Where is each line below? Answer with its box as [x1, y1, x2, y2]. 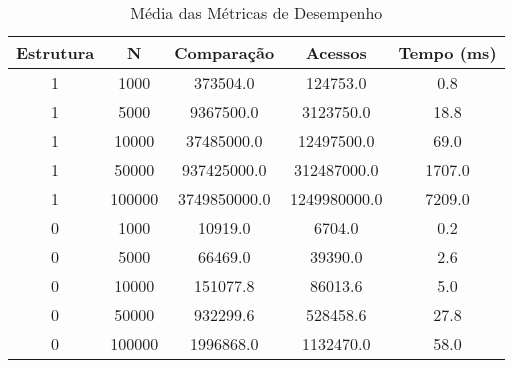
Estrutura [16, 41, 95, 64]
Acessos [305, 41, 367, 64]
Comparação [174, 41, 275, 64]
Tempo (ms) [398, 41, 497, 64]
